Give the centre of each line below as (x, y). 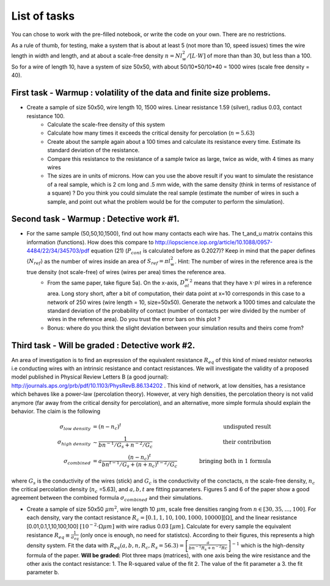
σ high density (74, 443)
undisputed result (247, 426)
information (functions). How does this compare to (90, 242)
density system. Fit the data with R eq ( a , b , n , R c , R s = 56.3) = (105, 546)
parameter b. (43, 573)
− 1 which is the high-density (268, 545)
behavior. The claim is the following (56, 411)
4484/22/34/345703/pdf (58, 251)
